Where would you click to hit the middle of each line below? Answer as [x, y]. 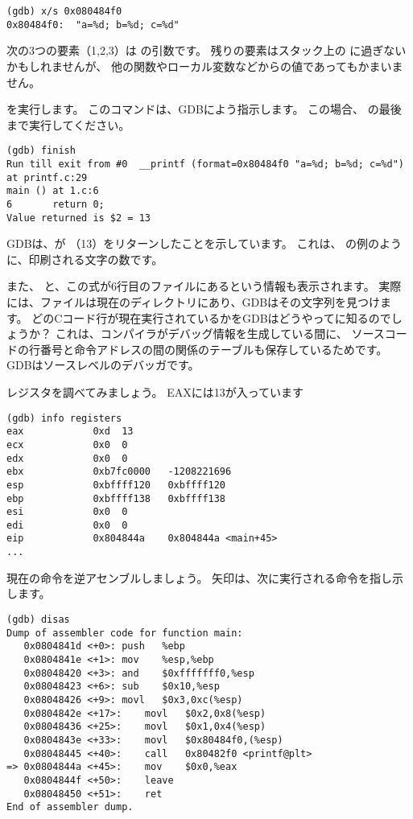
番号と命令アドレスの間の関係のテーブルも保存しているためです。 [214, 349]
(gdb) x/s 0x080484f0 [64, 11]
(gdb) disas [38, 619]
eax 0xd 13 [70, 432]
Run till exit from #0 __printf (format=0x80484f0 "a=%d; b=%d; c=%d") [205, 164]
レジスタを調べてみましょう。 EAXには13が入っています [155, 391]
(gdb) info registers [64, 418]
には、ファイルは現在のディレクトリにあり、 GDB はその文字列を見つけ [194, 302]
